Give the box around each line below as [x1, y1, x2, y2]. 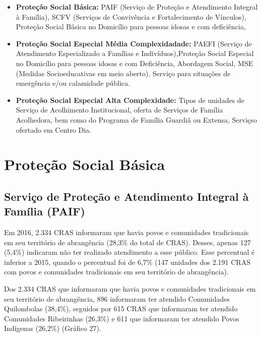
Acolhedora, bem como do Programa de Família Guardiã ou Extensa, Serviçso [16, 114, 257, 125]
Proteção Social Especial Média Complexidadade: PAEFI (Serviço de [16, 38, 252, 48]
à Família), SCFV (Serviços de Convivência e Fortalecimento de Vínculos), [16, 11, 246, 22]
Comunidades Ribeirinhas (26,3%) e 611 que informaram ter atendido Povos [4, 313, 239, 323]
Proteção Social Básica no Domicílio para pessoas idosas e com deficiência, [16, 21, 246, 32]
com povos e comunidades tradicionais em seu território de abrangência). [4, 266, 229, 277]
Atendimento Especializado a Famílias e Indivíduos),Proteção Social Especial [16, 48, 254, 59]
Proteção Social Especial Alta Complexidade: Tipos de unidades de [16, 94, 244, 105]
